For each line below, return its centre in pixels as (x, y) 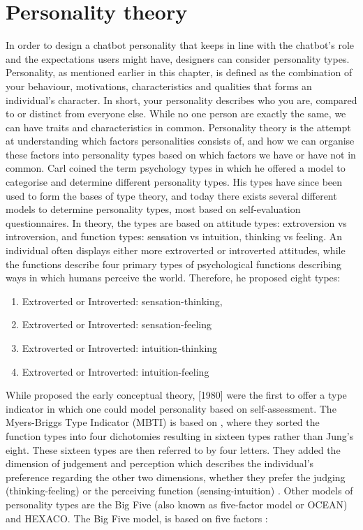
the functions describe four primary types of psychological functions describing (173, 264)
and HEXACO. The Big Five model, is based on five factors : (137, 518)
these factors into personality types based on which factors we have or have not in (181, 154)
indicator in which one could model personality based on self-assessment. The (171, 408)
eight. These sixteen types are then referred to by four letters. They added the (173, 449)
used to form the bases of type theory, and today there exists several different (171, 195)
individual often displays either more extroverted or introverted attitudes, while (176, 250)
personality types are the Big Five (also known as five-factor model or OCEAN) (177, 504)
